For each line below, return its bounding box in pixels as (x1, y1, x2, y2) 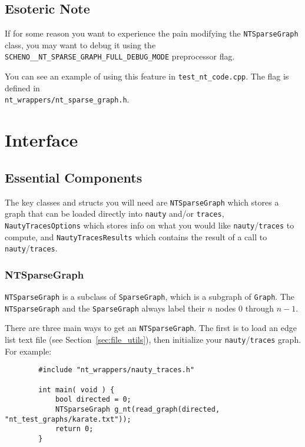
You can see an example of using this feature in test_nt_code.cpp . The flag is (5, 70, 289, 82)
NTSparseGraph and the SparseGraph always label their (5, 302, 205, 314)
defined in (5, 81, 40, 94)
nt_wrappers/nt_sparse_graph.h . (5, 93, 130, 105)
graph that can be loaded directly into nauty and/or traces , (5, 207, 224, 220)
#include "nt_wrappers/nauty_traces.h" (38, 366, 195, 375)
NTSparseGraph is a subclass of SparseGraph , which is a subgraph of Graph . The (5, 290, 295, 303)
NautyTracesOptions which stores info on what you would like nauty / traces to (5, 218, 294, 231)
